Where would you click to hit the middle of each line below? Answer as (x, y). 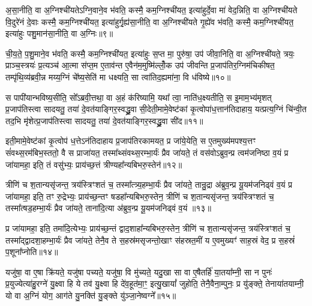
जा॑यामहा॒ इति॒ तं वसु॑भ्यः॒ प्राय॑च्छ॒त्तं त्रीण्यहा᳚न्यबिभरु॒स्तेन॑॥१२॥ (94, 164)
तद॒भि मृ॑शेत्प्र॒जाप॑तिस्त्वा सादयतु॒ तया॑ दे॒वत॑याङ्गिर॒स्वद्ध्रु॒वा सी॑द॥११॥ (104, 120)
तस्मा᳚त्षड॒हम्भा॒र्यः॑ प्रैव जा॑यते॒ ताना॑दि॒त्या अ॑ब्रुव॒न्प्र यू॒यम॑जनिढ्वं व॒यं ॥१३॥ (108, 208)
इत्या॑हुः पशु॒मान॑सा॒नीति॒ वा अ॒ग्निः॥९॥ (59, 33)
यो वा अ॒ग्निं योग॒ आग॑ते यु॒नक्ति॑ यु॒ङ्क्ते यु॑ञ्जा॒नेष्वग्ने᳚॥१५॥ (91, 295)
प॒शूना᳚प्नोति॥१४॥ (32, 252)
